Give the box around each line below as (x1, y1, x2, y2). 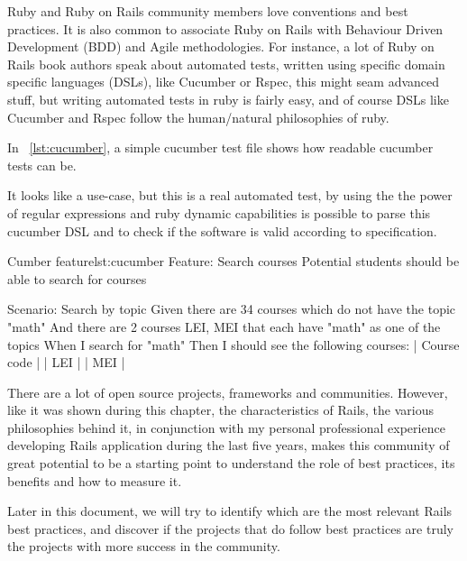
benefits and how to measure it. (7, 471, 182, 490)
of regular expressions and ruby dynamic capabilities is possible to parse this (7, 203, 431, 222)
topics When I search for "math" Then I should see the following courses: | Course (7, 335, 460, 354)
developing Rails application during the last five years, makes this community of (7, 436, 450, 455)
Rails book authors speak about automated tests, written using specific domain (7, 54, 445, 73)
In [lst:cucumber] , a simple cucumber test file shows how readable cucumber (7, 138, 434, 157)
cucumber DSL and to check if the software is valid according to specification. (7, 221, 437, 240)
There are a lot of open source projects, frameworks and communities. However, (7, 382, 448, 401)
